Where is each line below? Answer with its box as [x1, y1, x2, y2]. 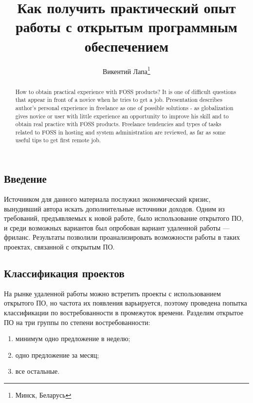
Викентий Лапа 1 [103, 64, 150, 76]
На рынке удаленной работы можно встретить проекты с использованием [4, 288, 221, 298]
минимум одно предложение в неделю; [15, 333, 130, 344]
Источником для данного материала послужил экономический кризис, [4, 193, 211, 204]
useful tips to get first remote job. [15, 136, 101, 144]
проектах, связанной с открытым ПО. [4, 241, 115, 251]
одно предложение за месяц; [15, 349, 99, 360]
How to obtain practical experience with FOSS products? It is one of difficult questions [15, 87, 236, 96]
